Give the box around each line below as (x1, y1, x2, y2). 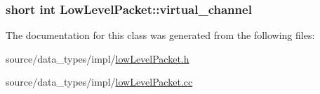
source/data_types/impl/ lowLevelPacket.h (6, 51, 189, 65)
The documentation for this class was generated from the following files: (6, 28, 315, 42)
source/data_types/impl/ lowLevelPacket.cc (6, 75, 193, 89)
